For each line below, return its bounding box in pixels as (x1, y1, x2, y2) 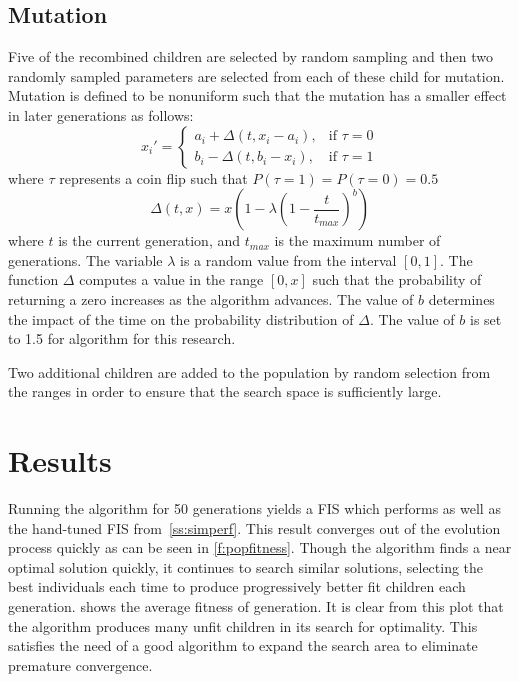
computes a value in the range (79, 269, 264, 290)
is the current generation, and (58, 230, 241, 251)
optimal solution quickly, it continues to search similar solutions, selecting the (8, 556, 484, 577)
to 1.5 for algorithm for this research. (8, 328, 236, 349)
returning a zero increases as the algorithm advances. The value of (8, 288, 414, 309)
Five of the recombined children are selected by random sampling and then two (8, 46, 494, 67)
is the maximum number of (274, 230, 441, 251)
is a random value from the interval (180, 249, 397, 270)
